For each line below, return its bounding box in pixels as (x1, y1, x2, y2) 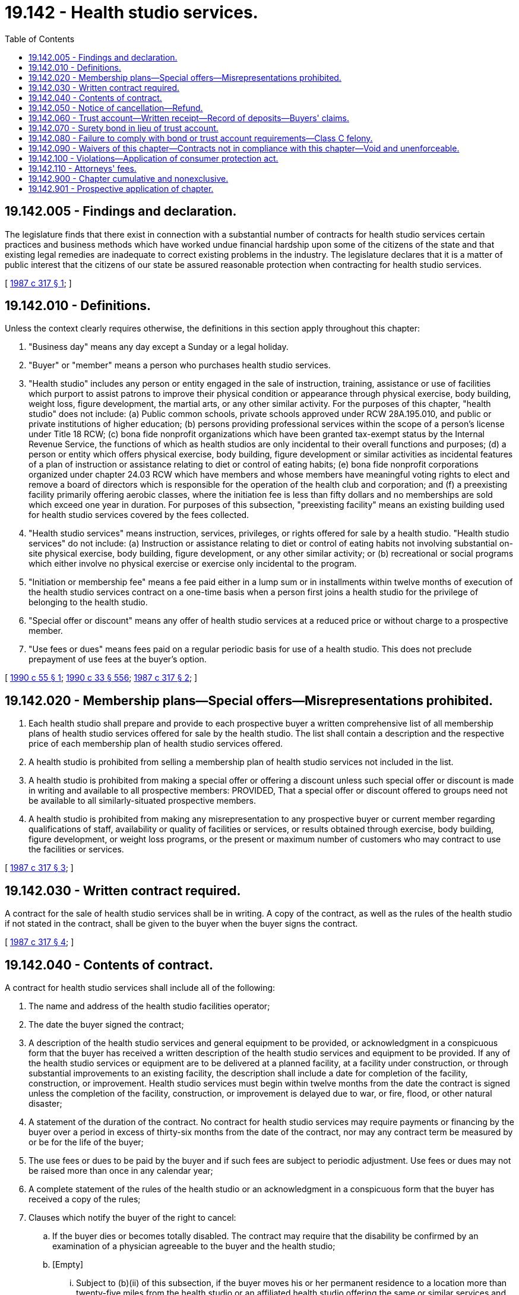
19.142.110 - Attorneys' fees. (29, 163, 137, 173)
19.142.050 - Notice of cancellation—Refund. (29, 102, 203, 113)
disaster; (29, 1098, 62, 1108)
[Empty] (52, 1259, 84, 1269)
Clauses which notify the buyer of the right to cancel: (29, 1212, 236, 1223)
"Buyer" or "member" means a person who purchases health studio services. (29, 360, 331, 371)
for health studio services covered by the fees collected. (29, 510, 249, 520)
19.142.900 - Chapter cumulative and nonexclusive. (29, 173, 229, 184)
